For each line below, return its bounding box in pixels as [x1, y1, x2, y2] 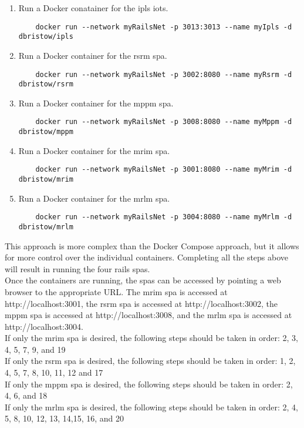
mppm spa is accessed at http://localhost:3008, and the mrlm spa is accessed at [5, 309, 292, 321]
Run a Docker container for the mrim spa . [18, 144, 170, 156]
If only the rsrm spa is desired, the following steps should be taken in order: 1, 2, [5, 355, 296, 367]
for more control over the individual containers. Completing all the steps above [5, 251, 289, 263]
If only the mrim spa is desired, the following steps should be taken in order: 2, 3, [5, 332, 298, 344]
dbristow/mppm [18, 128, 73, 136]
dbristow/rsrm [18, 80, 73, 89]
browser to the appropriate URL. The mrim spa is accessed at [5, 285, 228, 297]
